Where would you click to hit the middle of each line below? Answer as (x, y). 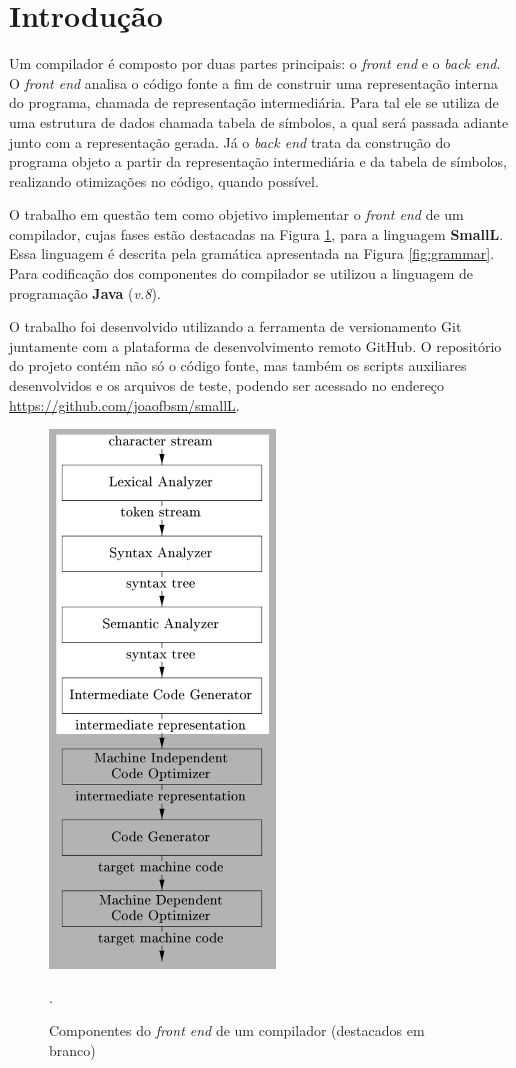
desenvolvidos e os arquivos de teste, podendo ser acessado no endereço (227, 385)
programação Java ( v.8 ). (85, 292)
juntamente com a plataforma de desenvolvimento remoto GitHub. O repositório (255, 345)
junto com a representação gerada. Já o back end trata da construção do (230, 141)
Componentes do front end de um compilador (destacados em (237, 1030)
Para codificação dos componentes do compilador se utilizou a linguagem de (241, 273)
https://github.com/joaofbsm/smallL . (124, 404)
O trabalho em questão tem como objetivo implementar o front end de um (236, 214)
